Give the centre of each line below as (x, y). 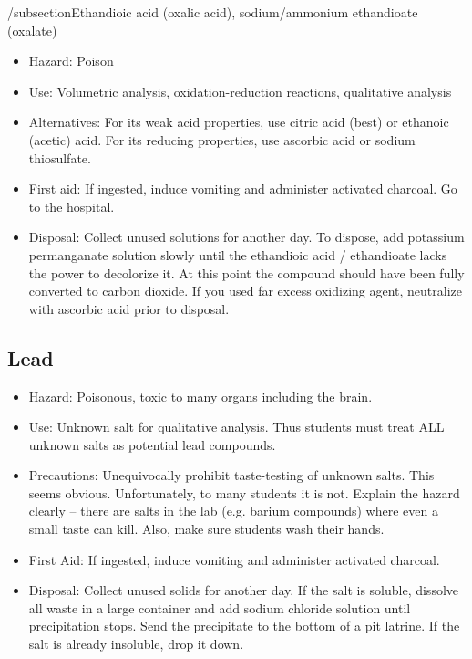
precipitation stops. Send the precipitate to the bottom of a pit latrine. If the (244, 626)
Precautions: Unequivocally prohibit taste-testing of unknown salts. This (231, 475)
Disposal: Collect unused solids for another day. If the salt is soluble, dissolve (244, 590)
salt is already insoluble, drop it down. (136, 644)
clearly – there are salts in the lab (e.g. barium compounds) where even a (233, 511)
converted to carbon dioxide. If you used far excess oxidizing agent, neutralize (246, 291)
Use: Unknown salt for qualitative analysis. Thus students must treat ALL (236, 427)
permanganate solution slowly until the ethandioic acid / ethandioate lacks (238, 254)
